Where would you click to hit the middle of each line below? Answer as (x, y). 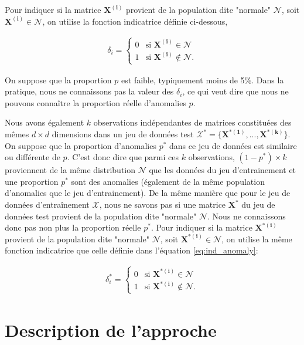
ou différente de (33, 157)
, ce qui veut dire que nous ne (235, 91)
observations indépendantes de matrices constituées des (192, 122)
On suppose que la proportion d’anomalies (81, 145)
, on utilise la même (257, 239)
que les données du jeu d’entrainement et (223, 170)
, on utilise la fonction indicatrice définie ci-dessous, (135, 21)
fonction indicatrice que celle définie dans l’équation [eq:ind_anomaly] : (131, 250)
